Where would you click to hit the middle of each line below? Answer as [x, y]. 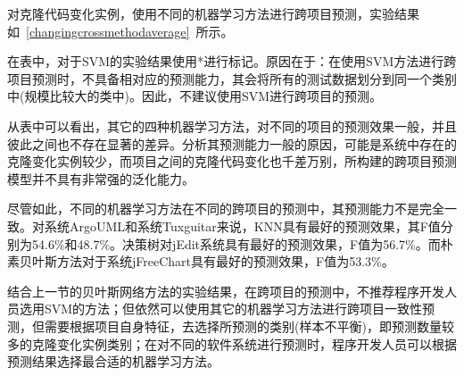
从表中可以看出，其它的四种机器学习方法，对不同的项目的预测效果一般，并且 [232, 125]
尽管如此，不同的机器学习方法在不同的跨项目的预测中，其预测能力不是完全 [226, 209]
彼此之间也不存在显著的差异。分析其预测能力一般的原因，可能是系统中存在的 [232, 143]
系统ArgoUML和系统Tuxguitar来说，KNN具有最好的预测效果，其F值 [242, 226]
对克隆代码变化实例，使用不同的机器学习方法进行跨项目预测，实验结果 [213, 13]
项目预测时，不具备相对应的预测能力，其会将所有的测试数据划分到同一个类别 [232, 78]
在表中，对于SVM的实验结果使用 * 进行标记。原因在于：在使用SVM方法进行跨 [232, 61]
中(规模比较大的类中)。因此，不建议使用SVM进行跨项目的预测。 [195, 96]
